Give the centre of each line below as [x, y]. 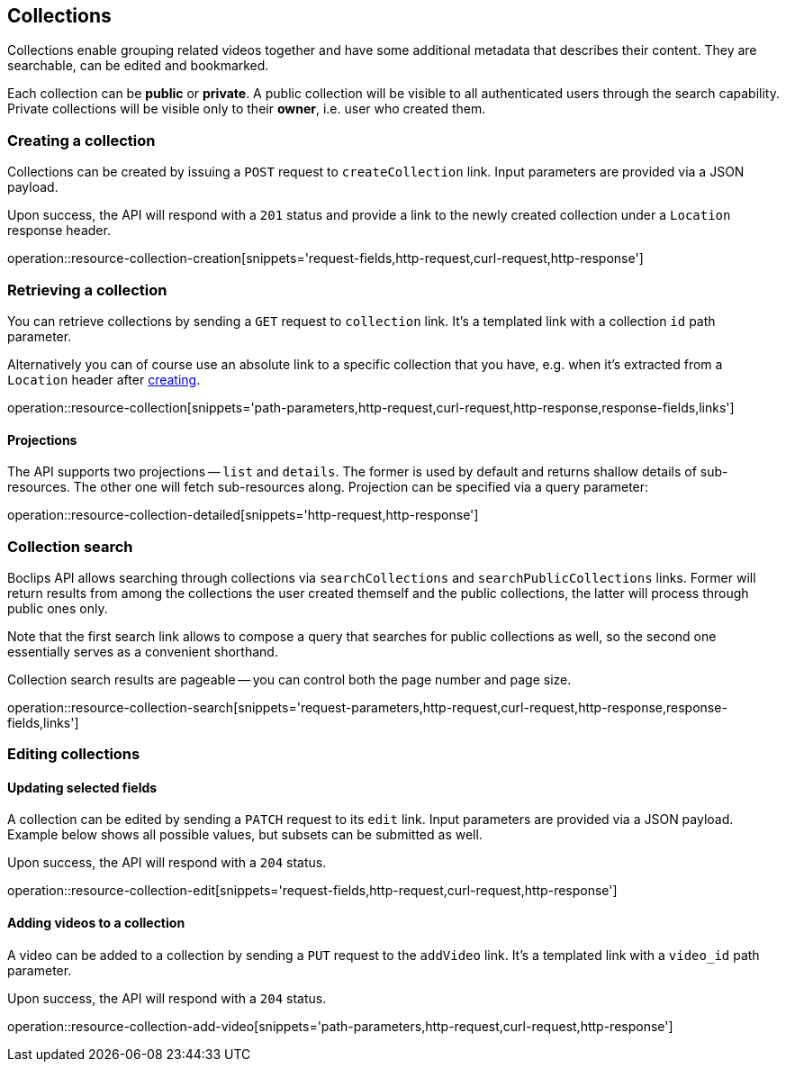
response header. [59, 231]
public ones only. [58, 608]
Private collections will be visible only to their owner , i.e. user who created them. [247, 109]
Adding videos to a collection [96, 923]
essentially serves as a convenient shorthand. [143, 651]
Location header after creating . [104, 379]
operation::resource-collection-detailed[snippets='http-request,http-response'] [243, 515]
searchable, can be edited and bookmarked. [138, 66]
